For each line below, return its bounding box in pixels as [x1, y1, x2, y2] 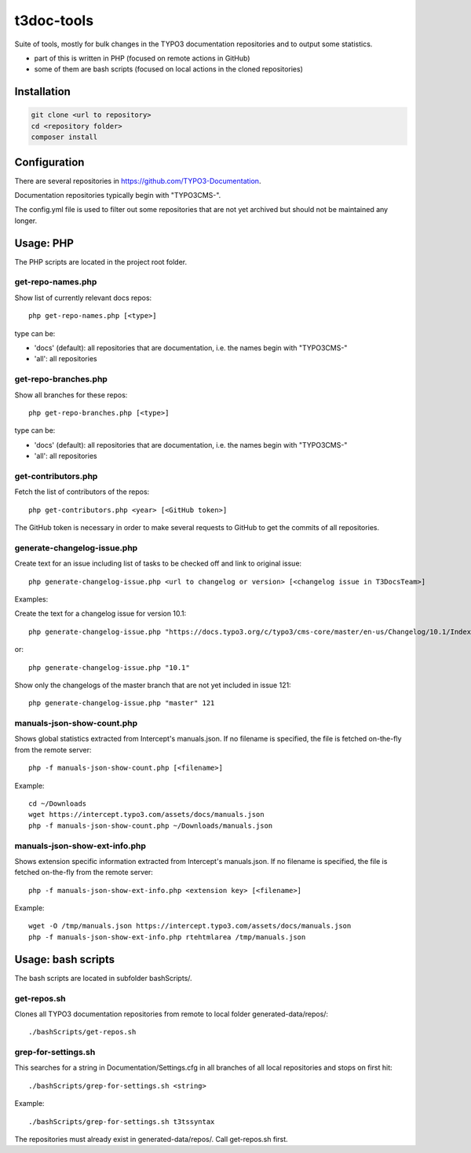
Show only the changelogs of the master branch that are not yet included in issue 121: [14, 680, 291, 690]
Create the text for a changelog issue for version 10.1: [14, 609, 187, 618]
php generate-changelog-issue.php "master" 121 [28, 699, 215, 708]
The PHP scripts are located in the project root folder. [14, 257, 188, 266]
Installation [14, 85, 71, 98]
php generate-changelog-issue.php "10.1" [28, 663, 190, 672]
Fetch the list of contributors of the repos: [14, 487, 150, 496]
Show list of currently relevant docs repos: [14, 293, 152, 302]
